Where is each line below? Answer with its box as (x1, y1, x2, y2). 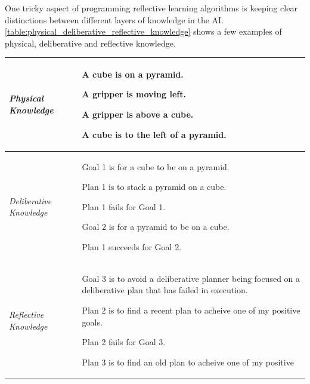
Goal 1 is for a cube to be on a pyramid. (82, 160, 230, 173)
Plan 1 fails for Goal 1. (82, 200, 166, 213)
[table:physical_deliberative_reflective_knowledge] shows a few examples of (5, 25, 282, 38)
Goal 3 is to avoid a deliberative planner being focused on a (82, 272, 300, 284)
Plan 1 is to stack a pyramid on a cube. (82, 180, 227, 193)
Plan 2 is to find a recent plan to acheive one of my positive (82, 303, 300, 316)
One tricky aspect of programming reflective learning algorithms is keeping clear (5, 2, 297, 14)
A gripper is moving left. (82, 88, 186, 100)
